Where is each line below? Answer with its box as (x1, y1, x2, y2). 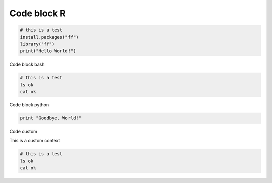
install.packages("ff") (20, 34, 79, 40)
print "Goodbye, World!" (20, 115, 82, 121)
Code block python (9, 102, 49, 108)
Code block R (9, 8, 66, 19)
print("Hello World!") (20, 48, 76, 54)
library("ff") (20, 41, 55, 47)
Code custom (9, 129, 38, 135)
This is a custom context (9, 138, 60, 144)
